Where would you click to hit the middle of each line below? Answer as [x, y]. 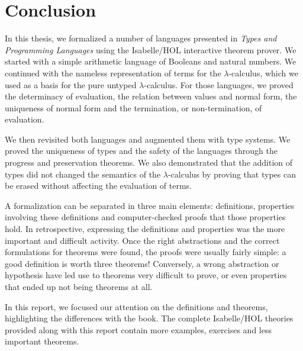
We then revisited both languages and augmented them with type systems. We [148, 139]
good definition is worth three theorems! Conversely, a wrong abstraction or [142, 263]
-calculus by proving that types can [232, 174]
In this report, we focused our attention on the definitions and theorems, [136, 306]
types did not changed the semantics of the [83, 174]
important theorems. [42, 341]
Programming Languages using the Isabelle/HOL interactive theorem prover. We [151, 49]
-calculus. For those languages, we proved [219, 84]
